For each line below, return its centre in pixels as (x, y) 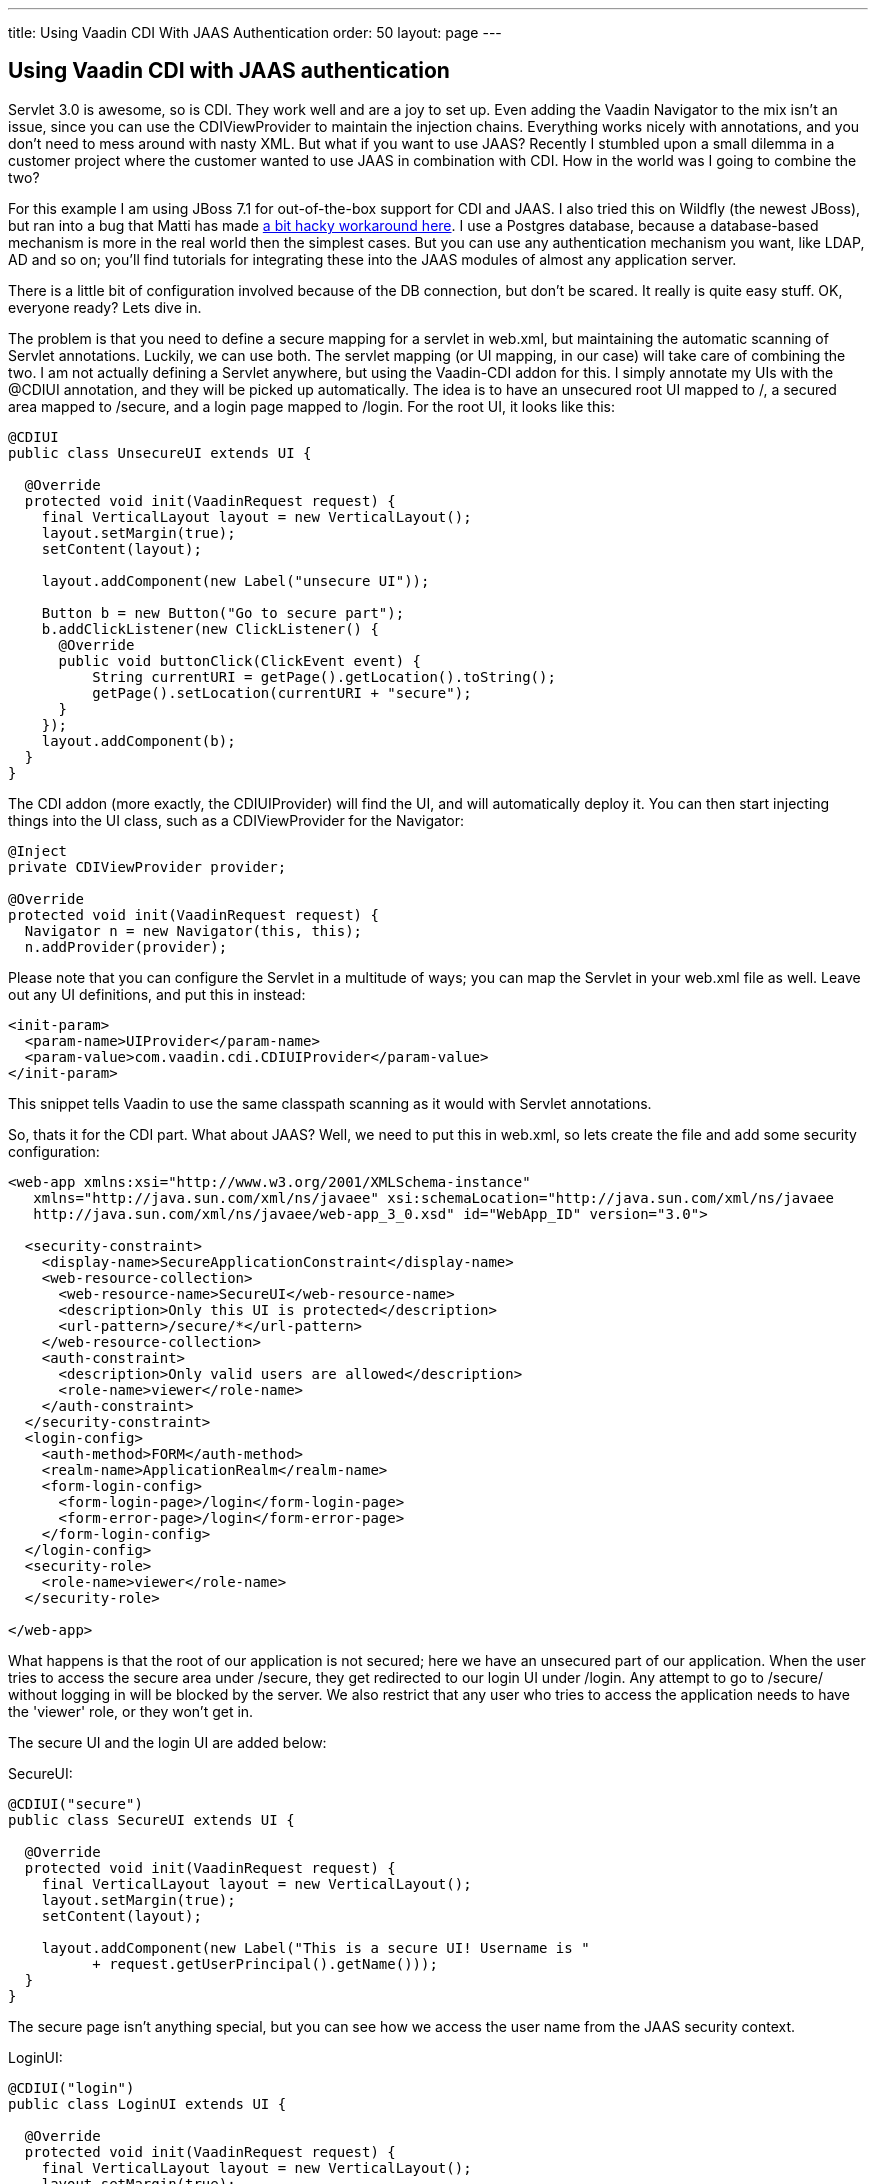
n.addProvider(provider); (126, 946)
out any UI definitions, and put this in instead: (157, 994)
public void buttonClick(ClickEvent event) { (240, 660)
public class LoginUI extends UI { (147, 2103)
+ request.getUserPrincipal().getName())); (265, 1963)
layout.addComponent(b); (138, 740)
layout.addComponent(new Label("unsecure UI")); (235, 580)
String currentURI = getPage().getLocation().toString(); (324, 676)
